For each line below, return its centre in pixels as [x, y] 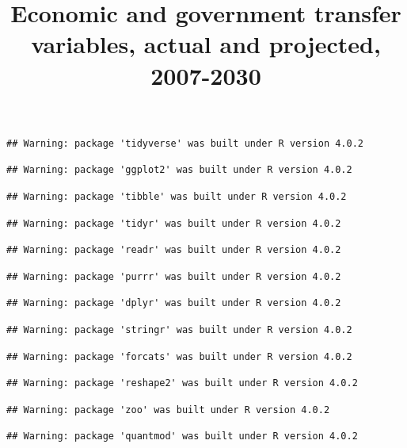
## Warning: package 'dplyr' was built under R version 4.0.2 [174, 303]
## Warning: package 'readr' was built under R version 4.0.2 [174, 250]
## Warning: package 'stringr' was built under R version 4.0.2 [179, 329]
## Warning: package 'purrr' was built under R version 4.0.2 [174, 276]
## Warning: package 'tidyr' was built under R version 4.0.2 [174, 223]
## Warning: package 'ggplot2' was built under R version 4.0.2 [179, 170]
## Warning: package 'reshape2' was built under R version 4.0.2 [182, 383]
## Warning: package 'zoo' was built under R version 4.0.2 [168, 410]
